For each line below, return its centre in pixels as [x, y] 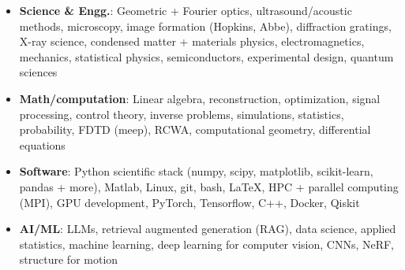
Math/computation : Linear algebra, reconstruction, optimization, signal [200, 98]
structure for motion [69, 259]
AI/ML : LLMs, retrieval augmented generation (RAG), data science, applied [208, 229]
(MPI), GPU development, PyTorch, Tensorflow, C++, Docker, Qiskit [189, 202]
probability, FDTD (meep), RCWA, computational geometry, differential [195, 129]
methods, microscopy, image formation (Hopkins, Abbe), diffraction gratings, [205, 26]
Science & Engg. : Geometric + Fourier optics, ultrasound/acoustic [186, 10]
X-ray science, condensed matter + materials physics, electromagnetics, [192, 41]
